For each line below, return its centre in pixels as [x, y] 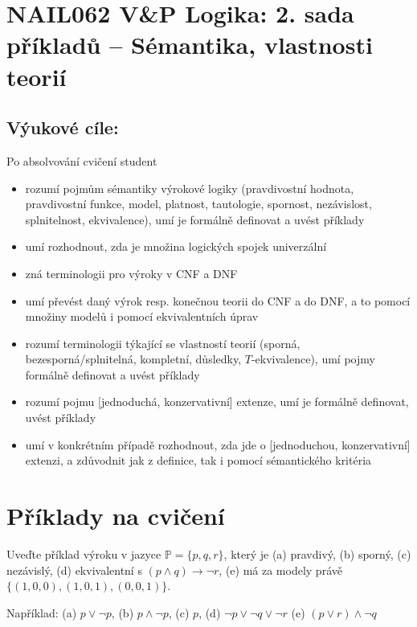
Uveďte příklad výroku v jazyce [84, 553]
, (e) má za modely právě [280, 570]
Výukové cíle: [63, 127]
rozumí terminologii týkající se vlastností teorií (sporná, [163, 343]
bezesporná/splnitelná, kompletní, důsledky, [133, 359]
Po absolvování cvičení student [82, 160]
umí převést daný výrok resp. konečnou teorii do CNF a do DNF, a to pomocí [218, 300]
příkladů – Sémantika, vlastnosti [190, 45]
